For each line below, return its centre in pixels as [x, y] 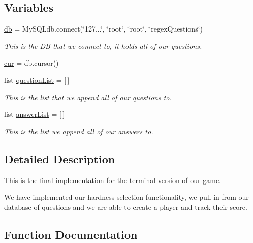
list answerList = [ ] [35, 114]
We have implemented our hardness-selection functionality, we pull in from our [126, 197]
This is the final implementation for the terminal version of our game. [113, 180]
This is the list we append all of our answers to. [79, 131]
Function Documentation [71, 234]
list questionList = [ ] [37, 80]
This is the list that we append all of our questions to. [88, 97]
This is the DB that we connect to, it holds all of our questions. [103, 45]
